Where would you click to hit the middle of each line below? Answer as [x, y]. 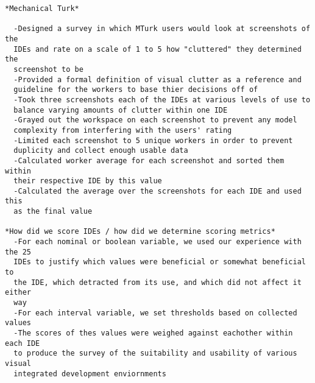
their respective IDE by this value [88, 181]
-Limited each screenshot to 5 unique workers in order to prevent [153, 140]
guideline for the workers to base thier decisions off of [136, 90]
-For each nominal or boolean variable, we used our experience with [157, 242]
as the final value [53, 212]
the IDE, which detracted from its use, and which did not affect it [157, 282]
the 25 [18, 252]
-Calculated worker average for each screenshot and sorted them [149, 160]
